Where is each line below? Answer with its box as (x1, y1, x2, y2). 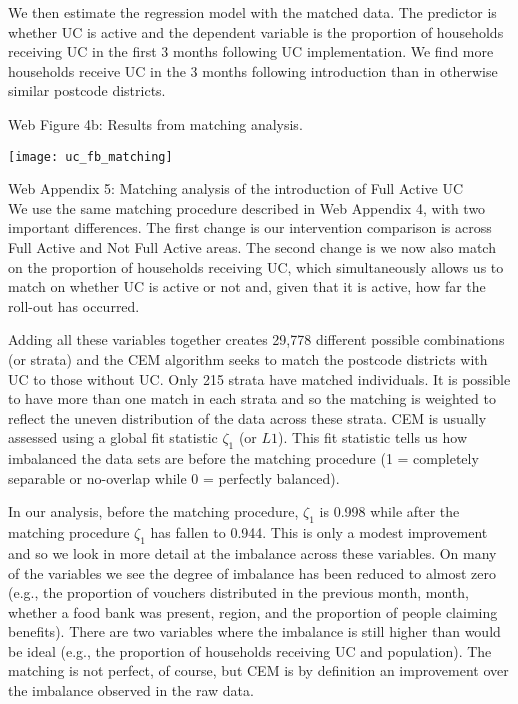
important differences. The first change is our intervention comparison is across (8, 217, 492, 238)
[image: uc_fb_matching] (8, 149, 173, 164)
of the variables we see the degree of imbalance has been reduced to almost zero (8, 562, 497, 583)
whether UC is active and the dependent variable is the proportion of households (8, 21, 504, 42)
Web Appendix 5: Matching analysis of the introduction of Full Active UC (8, 178, 464, 199)
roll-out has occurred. (8, 295, 140, 316)
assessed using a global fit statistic (8, 427, 218, 448)
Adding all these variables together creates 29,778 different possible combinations (8, 329, 505, 350)
